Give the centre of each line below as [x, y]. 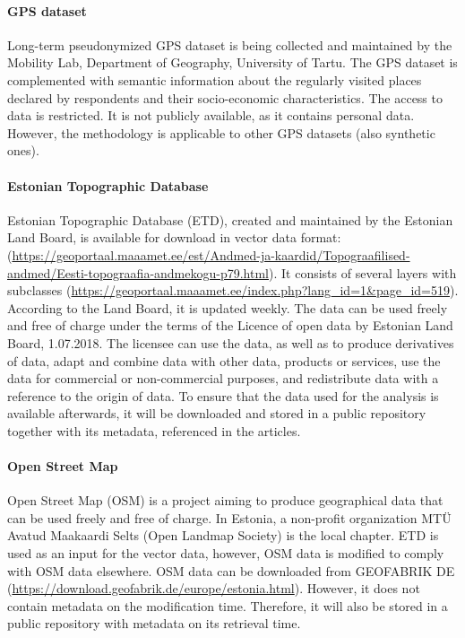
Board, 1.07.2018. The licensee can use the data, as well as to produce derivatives [231, 342]
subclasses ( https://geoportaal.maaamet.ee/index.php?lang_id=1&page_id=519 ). [233, 290]
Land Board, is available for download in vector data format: [174, 237]
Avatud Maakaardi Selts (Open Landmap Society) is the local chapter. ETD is [223, 535]
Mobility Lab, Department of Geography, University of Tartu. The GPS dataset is [232, 62]
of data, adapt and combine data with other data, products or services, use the [224, 360]
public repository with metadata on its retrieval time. [154, 623]
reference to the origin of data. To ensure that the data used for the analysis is [223, 395]
